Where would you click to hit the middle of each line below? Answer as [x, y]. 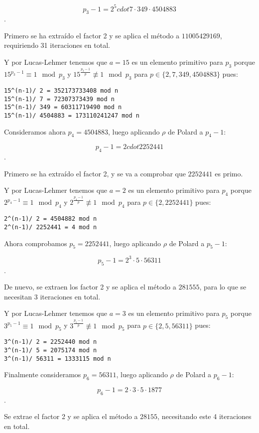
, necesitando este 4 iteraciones [204, 416]
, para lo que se [223, 287]
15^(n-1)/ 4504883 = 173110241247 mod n [72, 115]
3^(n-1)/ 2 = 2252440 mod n [51, 342]
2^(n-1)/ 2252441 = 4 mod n [51, 227]
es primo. [229, 173]
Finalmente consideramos [43, 374]
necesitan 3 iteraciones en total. [52, 296]
